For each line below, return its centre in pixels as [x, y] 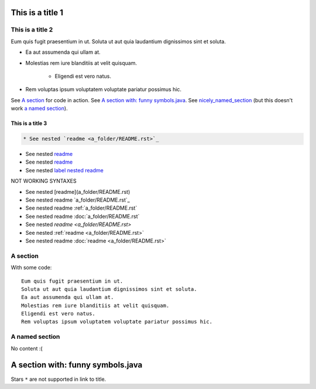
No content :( [27, 348]
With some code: [31, 268]
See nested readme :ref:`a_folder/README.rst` [81, 208]
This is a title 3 [29, 123]
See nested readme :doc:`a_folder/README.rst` [83, 216]
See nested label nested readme [64, 170]
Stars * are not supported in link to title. [59, 379]
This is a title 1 [37, 13]
